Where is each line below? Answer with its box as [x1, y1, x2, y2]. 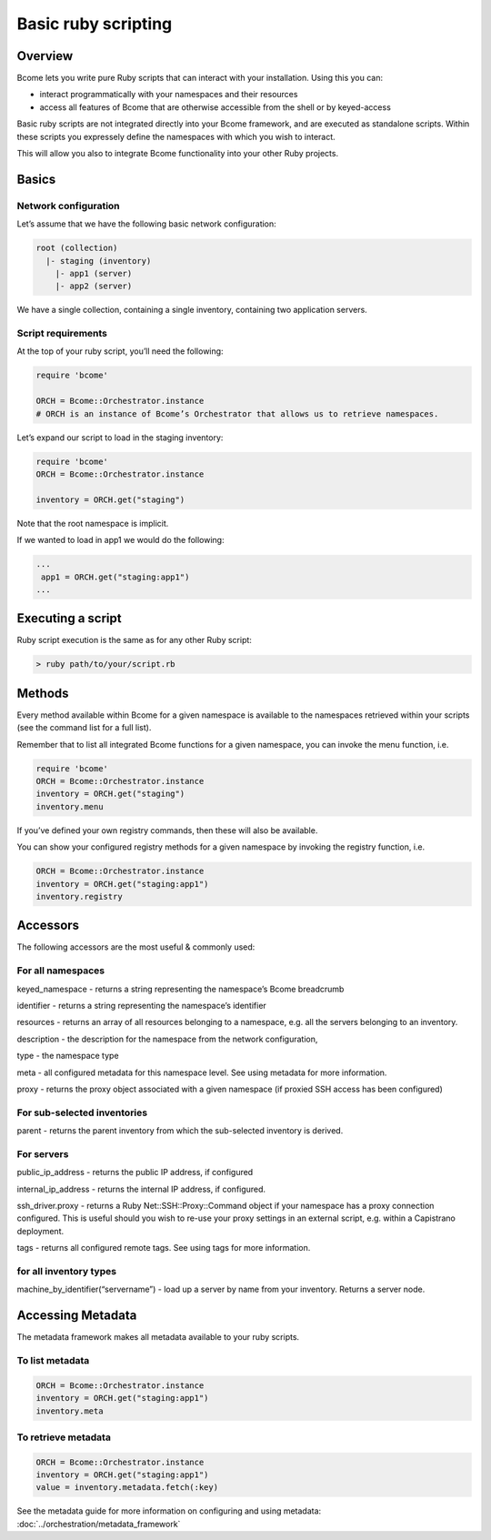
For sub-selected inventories [16, 1106, 148, 1119]
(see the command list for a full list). [16, 722, 152, 733]
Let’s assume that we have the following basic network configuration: [16, 218, 276, 229]
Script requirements [16, 327, 108, 340]
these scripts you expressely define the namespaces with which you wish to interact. [16, 131, 336, 142]
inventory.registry [35, 891, 123, 901]
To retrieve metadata [16, 1431, 111, 1444]
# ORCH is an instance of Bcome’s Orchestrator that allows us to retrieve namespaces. [35, 408, 439, 418]
